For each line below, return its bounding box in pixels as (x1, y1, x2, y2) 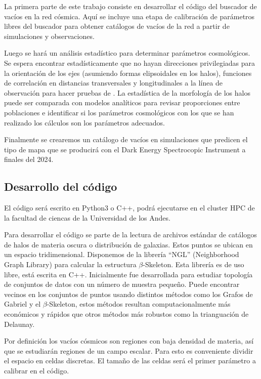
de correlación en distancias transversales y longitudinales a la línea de (4, 77, 223, 88)
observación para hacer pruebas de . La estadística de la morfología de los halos (4, 87, 250, 98)
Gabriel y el (4, 299, 41, 309)
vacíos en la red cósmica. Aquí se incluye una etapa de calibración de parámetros (4, 11, 255, 21)
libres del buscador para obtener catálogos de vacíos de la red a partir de (4, 21, 230, 31)
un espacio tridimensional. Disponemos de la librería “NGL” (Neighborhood (4, 249, 239, 260)
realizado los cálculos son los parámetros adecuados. (4, 117, 165, 128)
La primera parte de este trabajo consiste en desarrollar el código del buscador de (4, 1, 257, 11)
